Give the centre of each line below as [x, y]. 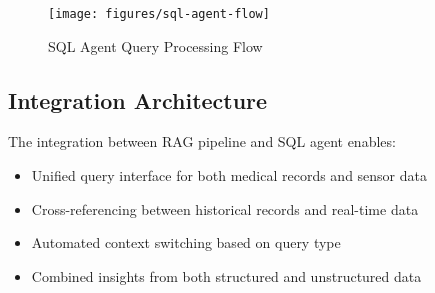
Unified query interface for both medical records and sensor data [229, 175]
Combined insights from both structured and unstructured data [226, 275]
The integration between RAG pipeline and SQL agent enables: [202, 141]
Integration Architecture [138, 99]
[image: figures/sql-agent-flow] [159, 14]
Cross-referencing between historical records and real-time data [225, 208]
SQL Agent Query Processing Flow [155, 45]
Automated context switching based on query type [186, 242]
